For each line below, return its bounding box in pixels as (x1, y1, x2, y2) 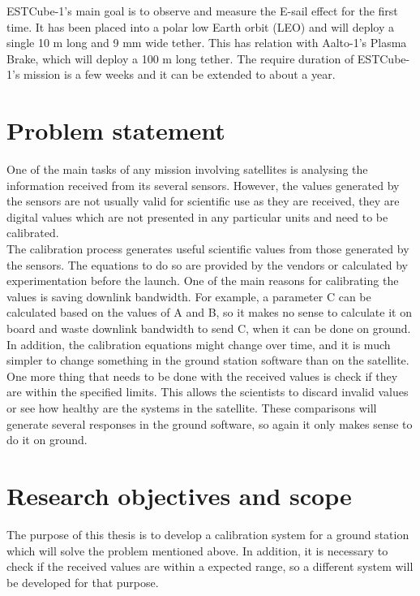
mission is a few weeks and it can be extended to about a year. (24, 66, 336, 83)
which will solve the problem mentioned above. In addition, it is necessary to (6, 542, 388, 559)
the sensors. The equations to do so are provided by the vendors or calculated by (6, 256, 408, 273)
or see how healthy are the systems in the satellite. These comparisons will (6, 399, 377, 416)
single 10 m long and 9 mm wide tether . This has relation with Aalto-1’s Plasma (6, 34, 407, 51)
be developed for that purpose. (6, 573, 159, 590)
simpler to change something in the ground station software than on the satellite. (6, 352, 409, 369)
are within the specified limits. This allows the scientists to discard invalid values (6, 383, 409, 400)
